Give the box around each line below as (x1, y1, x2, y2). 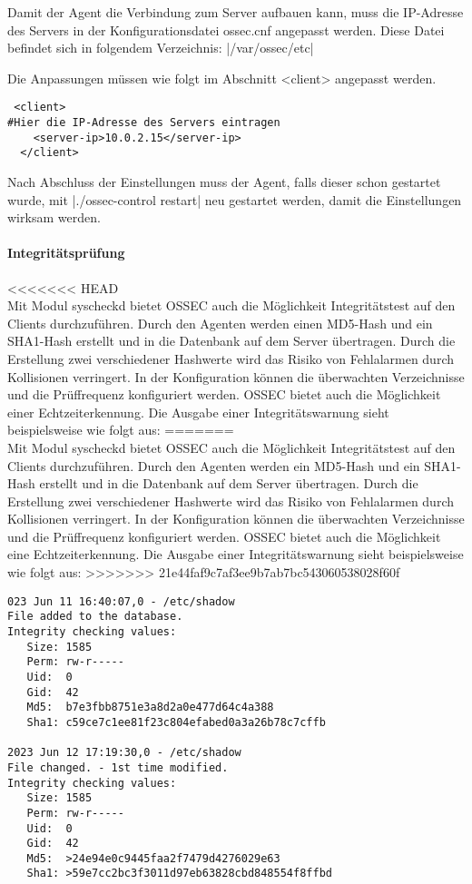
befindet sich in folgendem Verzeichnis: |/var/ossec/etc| (7, 38, 314, 57)
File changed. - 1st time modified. (7, 761, 229, 774)
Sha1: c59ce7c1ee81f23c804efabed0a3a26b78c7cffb (26, 715, 326, 729)
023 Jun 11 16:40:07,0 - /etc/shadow (7, 594, 235, 608)
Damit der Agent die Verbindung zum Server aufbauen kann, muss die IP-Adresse (7, 3, 464, 21)
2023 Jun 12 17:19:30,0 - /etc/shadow (7, 746, 241, 760)
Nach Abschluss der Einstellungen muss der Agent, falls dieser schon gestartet (7, 172, 441, 191)
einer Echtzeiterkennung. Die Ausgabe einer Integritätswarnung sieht (7, 402, 389, 421)
